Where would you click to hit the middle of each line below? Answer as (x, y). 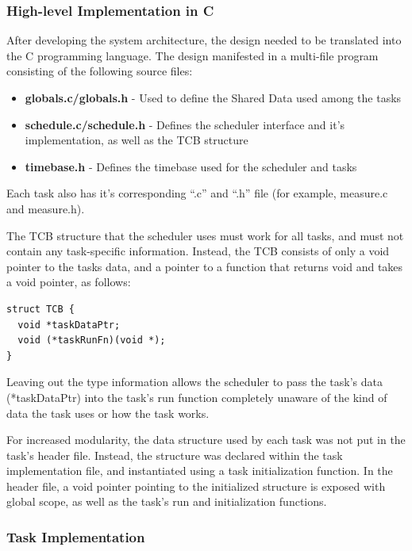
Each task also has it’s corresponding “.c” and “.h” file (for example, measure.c (197, 193)
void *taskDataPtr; (69, 325)
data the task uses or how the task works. (108, 413)
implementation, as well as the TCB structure (137, 140)
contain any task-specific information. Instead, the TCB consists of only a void (198, 251)
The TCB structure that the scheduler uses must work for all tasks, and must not (205, 235)
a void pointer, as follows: (69, 282)
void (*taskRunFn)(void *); (92, 341)
